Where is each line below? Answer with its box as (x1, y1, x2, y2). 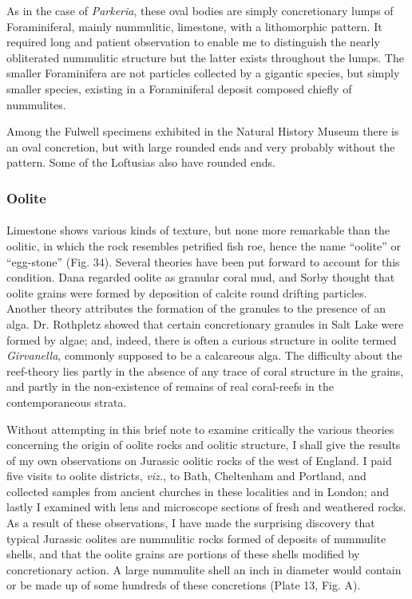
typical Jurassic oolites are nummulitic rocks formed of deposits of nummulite (6, 530, 386, 546)
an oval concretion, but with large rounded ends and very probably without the (6, 138, 395, 155)
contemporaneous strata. (6, 393, 127, 410)
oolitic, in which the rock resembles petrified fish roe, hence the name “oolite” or (6, 237, 401, 254)
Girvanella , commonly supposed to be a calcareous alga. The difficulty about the (6, 347, 402, 364)
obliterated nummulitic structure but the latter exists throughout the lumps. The (6, 49, 404, 65)
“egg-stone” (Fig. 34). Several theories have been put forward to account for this (6, 253, 400, 270)
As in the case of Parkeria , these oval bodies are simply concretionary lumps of (6, 2, 394, 18)
